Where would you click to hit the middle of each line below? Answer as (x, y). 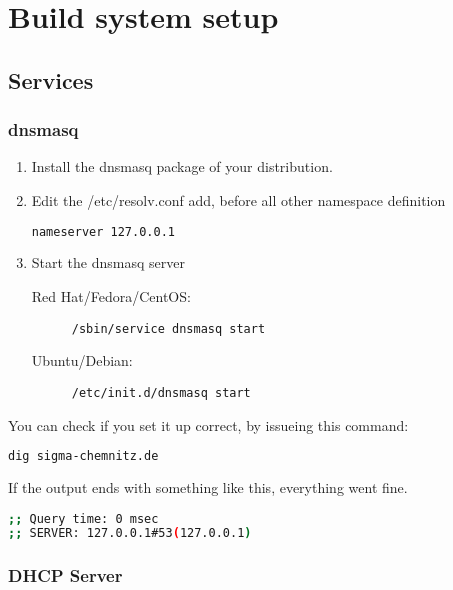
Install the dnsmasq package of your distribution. (182, 166)
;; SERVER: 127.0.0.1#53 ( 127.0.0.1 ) (130, 533)
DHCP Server (65, 575)
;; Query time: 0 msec (83, 518)
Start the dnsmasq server (108, 262)
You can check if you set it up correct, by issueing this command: (208, 424)
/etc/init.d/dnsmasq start (161, 392)
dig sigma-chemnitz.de (83, 456)
